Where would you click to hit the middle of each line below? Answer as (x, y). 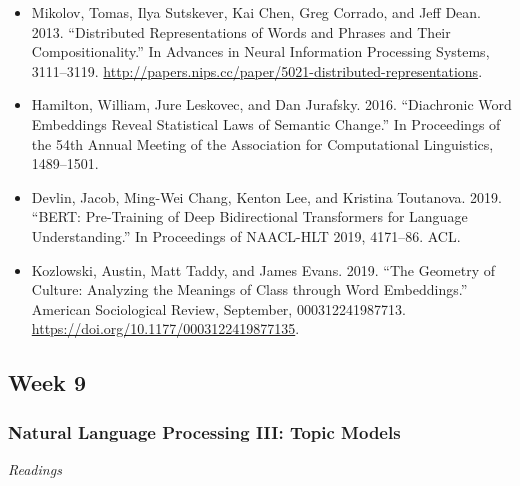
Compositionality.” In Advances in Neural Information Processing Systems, (260, 51)
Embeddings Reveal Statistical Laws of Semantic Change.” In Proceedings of (266, 123)
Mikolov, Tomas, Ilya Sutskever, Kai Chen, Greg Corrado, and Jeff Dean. (256, 12)
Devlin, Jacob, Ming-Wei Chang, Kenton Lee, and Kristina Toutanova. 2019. (266, 196)
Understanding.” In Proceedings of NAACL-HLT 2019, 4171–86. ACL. (246, 235)
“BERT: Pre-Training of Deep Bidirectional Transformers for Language (249, 216)
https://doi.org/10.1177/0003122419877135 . (165, 328)
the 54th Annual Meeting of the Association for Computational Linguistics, (262, 143)
